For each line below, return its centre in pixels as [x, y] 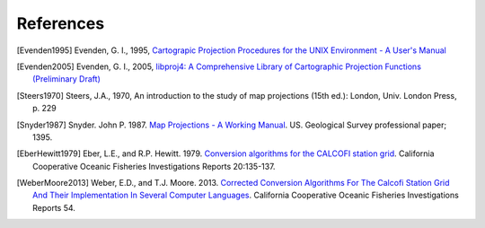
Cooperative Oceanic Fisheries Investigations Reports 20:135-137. [154, 166]
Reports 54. [54, 207]
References [61, 23]
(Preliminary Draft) [66, 79]
